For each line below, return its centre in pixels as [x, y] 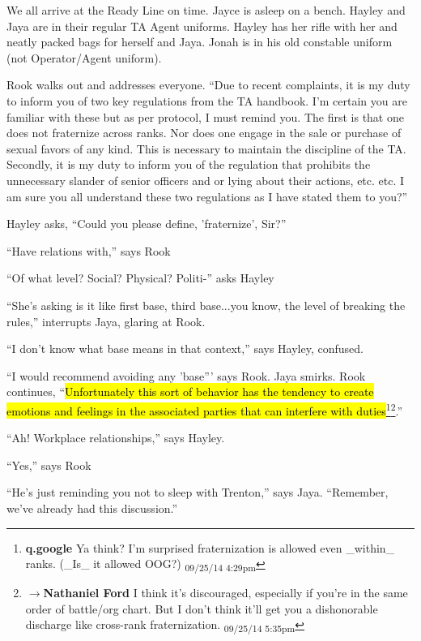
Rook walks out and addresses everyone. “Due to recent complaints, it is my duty [208, 85]
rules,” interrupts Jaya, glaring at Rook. [106, 321]
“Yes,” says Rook [49, 465]
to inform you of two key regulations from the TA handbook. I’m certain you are [207, 100]
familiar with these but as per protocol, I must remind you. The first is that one [205, 116]
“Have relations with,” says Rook [89, 250]
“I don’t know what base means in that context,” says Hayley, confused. [185, 348]
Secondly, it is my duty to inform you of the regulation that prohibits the [189, 164]
